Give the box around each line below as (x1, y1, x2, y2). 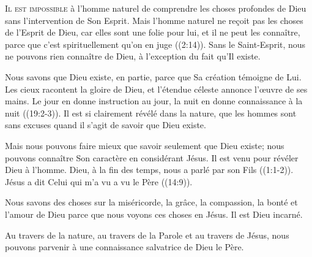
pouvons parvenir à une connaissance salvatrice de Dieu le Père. (5, 240, 244, 253)
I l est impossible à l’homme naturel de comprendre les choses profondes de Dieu (5, 2, 306, 14)
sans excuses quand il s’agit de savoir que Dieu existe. (5, 118, 206, 131)
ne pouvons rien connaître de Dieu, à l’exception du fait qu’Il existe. (5, 50, 261, 63)
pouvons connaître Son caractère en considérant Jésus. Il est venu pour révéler (5, 151, 299, 164)
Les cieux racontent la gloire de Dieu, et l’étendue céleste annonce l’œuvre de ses (5, 82, 308, 95)
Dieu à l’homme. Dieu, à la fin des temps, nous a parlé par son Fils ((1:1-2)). (5, 163, 294, 176)
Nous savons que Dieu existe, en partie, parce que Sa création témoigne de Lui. (5, 70, 302, 83)
